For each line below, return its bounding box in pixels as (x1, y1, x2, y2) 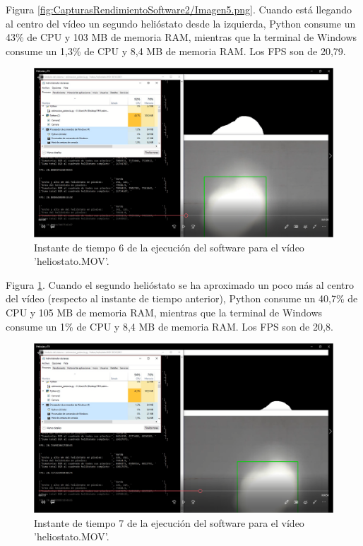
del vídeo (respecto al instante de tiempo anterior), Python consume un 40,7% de (6, 291, 358, 306)
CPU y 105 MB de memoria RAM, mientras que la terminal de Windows (6, 305, 323, 320)
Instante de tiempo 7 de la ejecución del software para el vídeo (34, 515, 304, 530)
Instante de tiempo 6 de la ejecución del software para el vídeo (34, 239, 304, 254)
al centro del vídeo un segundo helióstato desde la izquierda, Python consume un (6, 16, 356, 30)
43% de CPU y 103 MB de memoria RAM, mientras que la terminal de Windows (6, 30, 357, 44)
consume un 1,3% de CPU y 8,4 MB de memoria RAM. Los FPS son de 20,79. (6, 43, 346, 58)
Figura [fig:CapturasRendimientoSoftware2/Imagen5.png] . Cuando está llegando (6, 2, 352, 16)
